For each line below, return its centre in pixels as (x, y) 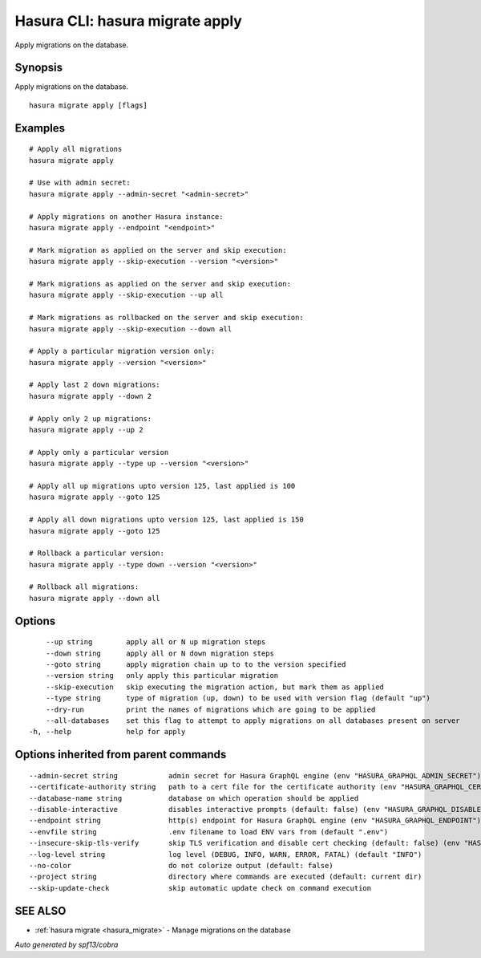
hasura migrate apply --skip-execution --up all (126, 295)
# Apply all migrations (76, 149)
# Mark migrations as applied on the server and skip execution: (160, 284)
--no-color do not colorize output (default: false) (181, 865)
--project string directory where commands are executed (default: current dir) (226, 877)
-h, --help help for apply (107, 732)
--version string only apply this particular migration (162, 676)
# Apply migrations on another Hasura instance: (126, 216)
